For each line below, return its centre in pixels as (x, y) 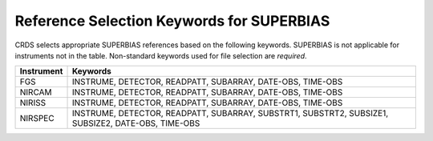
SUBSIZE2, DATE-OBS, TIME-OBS (136, 123)
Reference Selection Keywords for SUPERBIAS (172, 21)
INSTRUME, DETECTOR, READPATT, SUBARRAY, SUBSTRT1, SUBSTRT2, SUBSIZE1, (230, 114)
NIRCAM (36, 92)
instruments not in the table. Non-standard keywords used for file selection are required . (161, 55)
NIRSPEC (37, 119)
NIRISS (33, 103)
